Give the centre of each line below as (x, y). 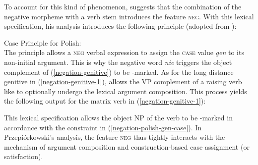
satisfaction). (24, 156)
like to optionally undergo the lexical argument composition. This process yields (126, 91)
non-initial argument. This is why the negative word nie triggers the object (118, 62)
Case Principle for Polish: (43, 42)
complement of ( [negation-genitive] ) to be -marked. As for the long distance (119, 72)
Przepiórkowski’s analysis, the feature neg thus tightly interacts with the (115, 137)
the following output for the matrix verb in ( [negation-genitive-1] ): (105, 101)
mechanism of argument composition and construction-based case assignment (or (127, 146)
